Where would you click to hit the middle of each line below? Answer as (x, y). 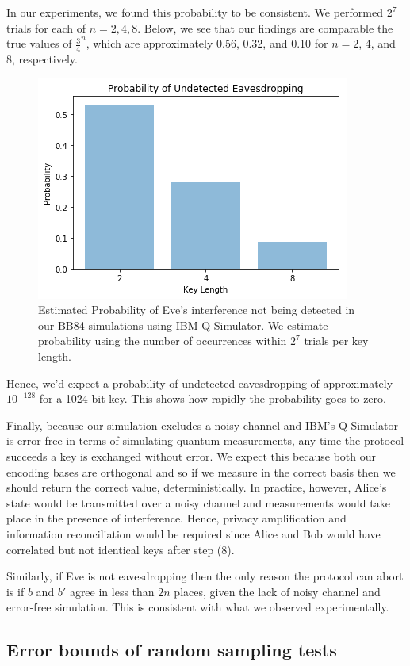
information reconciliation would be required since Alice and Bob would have (194, 533)
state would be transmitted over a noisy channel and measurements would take (198, 502)
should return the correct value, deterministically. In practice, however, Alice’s (197, 487)
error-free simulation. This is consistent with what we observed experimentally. (198, 607)
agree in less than (112, 591)
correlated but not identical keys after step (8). (121, 549)
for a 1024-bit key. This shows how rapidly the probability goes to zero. (213, 398)
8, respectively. (42, 59)
